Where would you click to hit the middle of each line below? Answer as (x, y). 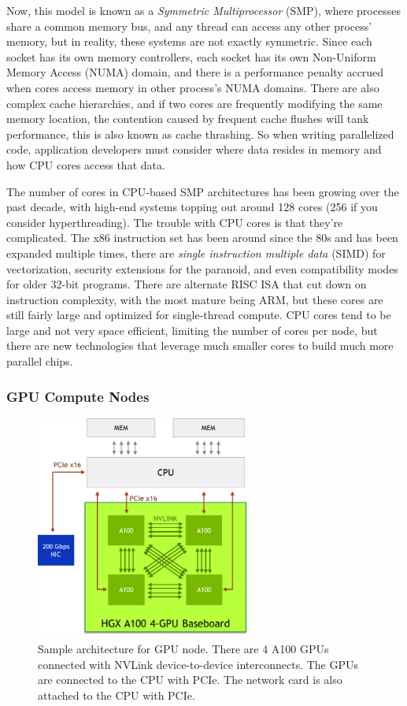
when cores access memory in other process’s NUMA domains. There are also (193, 87)
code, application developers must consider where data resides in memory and (194, 149)
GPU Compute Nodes (78, 396)
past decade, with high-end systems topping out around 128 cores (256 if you (192, 207)
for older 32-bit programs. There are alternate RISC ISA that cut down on (187, 284)
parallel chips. (40, 361)
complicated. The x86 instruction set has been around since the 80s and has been (202, 238)
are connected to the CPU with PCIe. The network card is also (190, 680)
